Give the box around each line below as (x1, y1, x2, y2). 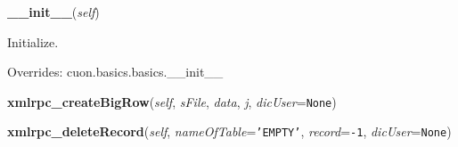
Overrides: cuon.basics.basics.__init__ (7, 62, 224, 81)
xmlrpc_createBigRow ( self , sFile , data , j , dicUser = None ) (7, 92, 337, 110)
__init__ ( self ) (7, 3, 100, 20)
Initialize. (7, 32, 59, 51)
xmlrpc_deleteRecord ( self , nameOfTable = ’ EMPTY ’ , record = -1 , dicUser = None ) (7, 122, 452, 141)
